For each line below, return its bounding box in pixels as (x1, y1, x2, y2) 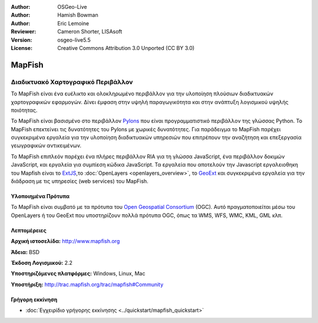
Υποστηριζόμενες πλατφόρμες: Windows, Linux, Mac (11, 270, 145, 277)
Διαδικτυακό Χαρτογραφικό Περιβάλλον (11, 78, 133, 86)
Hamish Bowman (57, 12, 98, 19)
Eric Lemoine (57, 19, 90, 26)
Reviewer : (11, 28, 37, 35)
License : (11, 44, 32, 51)
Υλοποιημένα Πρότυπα (11, 193, 70, 200)
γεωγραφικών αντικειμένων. (11, 142, 82, 149)
